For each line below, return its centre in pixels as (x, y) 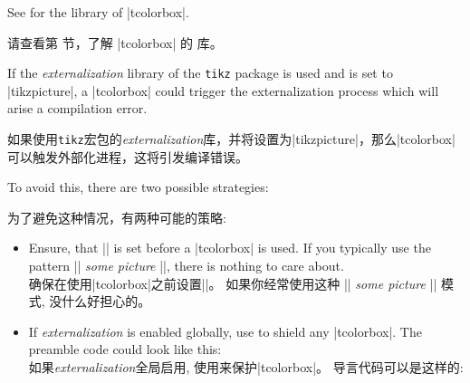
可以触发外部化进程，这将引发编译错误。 (128, 156)
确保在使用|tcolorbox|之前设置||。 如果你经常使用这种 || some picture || (233, 283)
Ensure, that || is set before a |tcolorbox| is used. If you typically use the (230, 248)
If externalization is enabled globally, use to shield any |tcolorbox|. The (225, 331)
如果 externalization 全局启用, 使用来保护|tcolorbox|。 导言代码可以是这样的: (246, 367)
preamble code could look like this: (125, 349)
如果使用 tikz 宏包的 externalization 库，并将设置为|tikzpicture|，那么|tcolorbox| (231, 139)
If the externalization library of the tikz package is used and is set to (200, 73)
